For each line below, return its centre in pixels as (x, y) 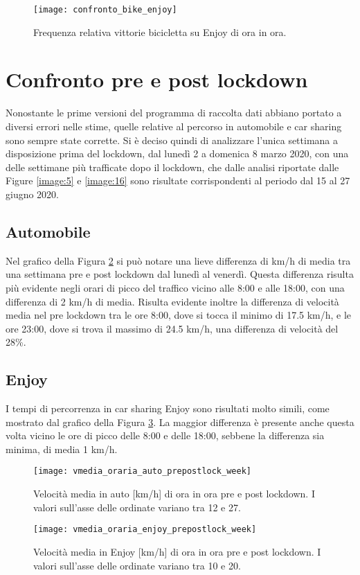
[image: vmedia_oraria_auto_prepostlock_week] (142, 471)
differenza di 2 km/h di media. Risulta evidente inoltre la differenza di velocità (172, 301)
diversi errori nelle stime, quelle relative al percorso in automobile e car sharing (174, 126)
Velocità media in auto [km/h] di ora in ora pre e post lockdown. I (174, 494)
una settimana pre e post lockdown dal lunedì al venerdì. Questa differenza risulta (180, 274)
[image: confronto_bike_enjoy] (105, 10)
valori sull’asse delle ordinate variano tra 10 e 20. (137, 565)
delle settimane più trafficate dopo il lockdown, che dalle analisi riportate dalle (172, 167)
